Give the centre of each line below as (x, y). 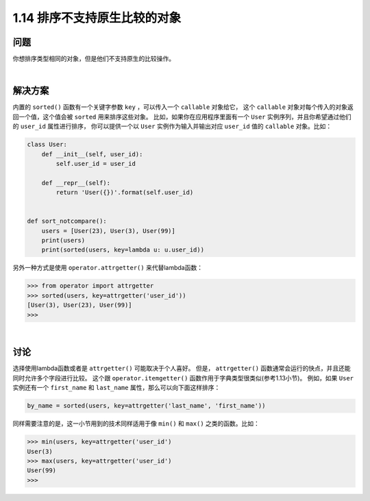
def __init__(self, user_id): (92, 154)
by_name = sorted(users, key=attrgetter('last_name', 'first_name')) (146, 406)
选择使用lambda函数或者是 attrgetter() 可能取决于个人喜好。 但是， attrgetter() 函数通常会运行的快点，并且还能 (182, 368)
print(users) (63, 241)
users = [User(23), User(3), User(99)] (109, 231)
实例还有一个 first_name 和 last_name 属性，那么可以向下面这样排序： (116, 388)
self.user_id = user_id (96, 163)
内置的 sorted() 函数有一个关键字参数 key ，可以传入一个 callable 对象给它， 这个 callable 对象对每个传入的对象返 (183, 107)
